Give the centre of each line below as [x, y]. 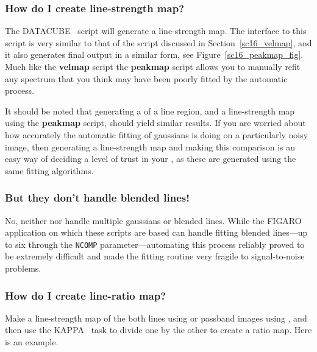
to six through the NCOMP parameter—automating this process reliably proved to [155, 244]
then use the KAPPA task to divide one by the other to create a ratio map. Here [158, 330]
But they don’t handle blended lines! [97, 198]
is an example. [32, 342]
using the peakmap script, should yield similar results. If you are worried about [155, 123]
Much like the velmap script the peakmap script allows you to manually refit [153, 66]
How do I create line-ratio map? [86, 295]
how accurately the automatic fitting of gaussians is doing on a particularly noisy [157, 134]
